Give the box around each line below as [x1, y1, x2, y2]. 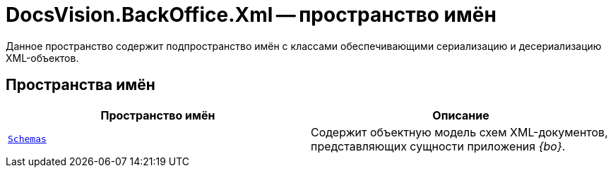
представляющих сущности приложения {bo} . [311, 139, 566, 153]
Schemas [8, 134, 47, 145]
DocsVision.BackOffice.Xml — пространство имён [6, 3, 496, 27]
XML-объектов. [6, 51, 79, 64]
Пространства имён [6, 76, 155, 94]
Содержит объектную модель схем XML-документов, [311, 124, 608, 139]
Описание [432, 108, 489, 122]
